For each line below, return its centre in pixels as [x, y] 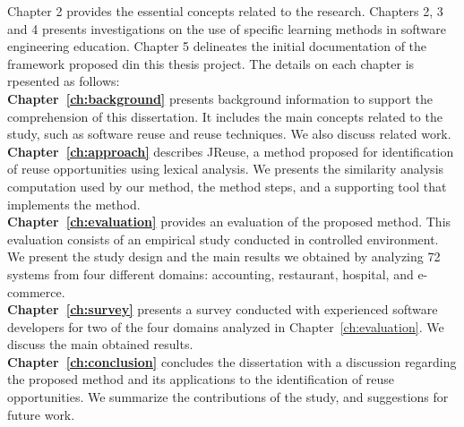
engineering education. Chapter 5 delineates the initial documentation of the [217, 46]
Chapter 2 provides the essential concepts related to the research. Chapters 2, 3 [225, 11]
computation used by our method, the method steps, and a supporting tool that [227, 186]
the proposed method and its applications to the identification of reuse [201, 379]
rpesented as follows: [64, 81]
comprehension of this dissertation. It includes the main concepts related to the [225, 116]
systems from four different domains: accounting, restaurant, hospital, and [211, 273]
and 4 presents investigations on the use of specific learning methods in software [227, 28]
